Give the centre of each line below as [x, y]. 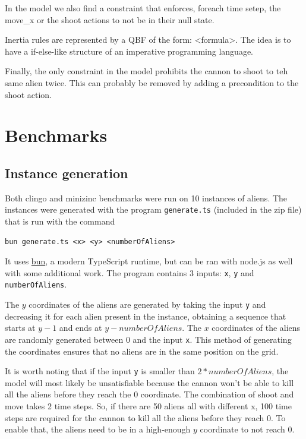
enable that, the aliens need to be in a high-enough [98, 429]
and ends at [81, 328]
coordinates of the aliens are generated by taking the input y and [147, 304]
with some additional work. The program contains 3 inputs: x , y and [130, 272]
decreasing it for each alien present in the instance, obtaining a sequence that [146, 316]
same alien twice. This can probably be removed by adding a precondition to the [152, 82]
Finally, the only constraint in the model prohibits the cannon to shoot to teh [146, 71]
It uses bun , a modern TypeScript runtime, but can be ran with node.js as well [149, 261]
